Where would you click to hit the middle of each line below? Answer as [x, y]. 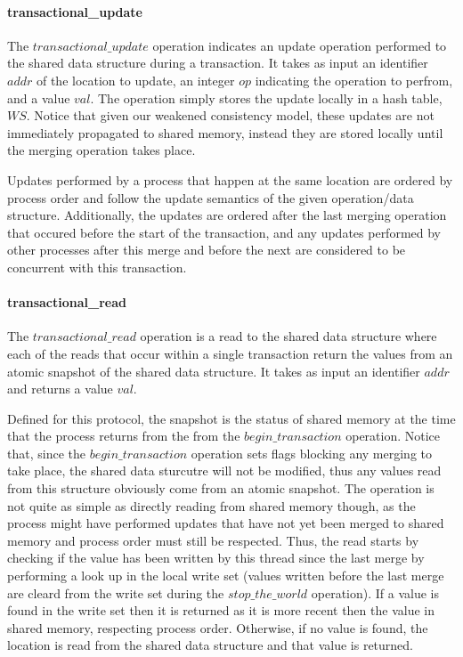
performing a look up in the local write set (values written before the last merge [226, 576]
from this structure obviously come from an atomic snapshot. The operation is [221, 488]
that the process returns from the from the [124, 436]
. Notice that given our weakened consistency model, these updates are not [230, 115]
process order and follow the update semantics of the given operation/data [211, 197]
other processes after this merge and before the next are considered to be [207, 250]
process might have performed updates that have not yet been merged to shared [226, 523]
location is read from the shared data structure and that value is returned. [210, 645]
